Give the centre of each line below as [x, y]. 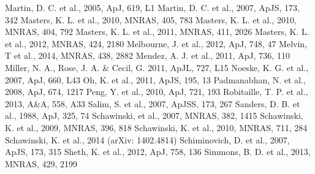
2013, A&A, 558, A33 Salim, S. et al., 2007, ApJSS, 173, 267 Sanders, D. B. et [153, 103]
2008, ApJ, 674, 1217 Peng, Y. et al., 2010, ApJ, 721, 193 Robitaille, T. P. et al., [157, 92]
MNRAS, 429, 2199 [41, 163]
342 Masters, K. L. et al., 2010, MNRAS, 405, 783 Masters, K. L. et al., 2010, [151, 19]
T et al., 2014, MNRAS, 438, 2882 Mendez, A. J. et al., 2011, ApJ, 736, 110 [147, 55]
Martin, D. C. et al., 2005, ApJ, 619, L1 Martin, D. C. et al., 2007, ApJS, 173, [152, 7]
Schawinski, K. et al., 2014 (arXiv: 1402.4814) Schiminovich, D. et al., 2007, [147, 139]
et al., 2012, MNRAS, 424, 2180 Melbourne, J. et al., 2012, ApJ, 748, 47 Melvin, [156, 43]
